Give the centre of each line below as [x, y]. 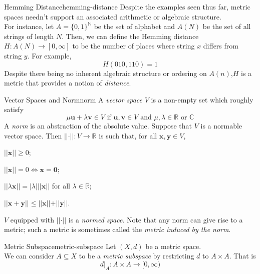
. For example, [49, 55]
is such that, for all [128, 135]
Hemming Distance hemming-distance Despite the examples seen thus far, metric [127, 6]
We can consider [29, 256]
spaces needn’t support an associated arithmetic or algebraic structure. [113, 16]
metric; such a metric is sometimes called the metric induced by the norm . [117, 229]
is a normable [221, 125]
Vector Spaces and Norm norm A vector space [73, 99]
